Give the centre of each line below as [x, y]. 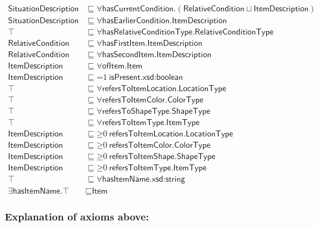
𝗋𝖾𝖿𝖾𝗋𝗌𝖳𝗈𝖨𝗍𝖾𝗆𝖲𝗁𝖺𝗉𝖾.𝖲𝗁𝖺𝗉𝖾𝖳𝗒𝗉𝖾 [162, 157]
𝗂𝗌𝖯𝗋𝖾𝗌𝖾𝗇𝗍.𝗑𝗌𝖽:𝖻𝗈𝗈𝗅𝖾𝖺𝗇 [146, 78]
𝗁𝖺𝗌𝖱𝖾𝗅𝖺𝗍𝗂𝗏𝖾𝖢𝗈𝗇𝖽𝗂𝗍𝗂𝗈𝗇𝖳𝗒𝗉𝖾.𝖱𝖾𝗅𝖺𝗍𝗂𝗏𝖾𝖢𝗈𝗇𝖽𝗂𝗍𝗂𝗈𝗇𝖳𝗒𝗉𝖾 [188, 32]
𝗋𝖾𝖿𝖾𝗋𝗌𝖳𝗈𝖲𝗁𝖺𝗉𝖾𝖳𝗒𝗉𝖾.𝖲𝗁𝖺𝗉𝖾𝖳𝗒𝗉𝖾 [156, 112]
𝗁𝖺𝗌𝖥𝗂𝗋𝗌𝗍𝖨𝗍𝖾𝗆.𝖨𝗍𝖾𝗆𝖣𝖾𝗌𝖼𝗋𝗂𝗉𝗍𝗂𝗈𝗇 [152, 44]
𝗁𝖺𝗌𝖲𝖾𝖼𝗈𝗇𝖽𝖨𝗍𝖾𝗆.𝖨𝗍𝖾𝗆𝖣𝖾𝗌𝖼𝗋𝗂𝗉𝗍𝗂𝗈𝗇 [157, 55]
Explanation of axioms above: [77, 217]
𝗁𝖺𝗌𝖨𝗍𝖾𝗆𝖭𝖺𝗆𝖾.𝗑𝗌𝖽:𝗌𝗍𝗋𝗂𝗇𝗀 [144, 180]
